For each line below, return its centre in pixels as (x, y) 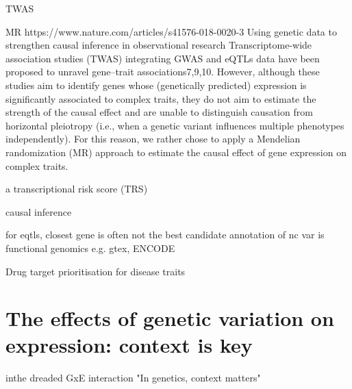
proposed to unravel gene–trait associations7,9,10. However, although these (163, 72)
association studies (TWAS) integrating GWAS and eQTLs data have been (163, 58)
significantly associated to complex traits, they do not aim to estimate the (161, 98)
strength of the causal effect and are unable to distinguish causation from (159, 112)
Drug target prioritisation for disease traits (96, 271)
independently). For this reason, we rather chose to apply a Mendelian (153, 139)
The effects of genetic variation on (170, 318)
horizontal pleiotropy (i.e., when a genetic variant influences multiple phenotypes (175, 125)
